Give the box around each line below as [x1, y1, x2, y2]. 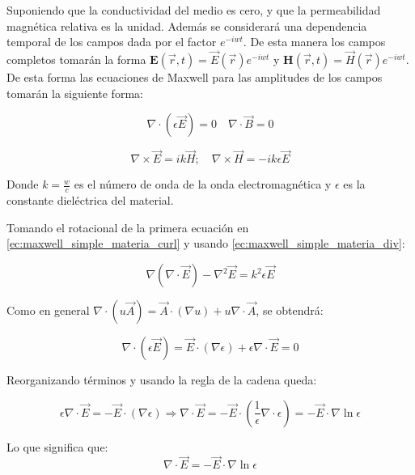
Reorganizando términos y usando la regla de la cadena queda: [6, 371, 317, 388]
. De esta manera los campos [243, 33, 386, 50]
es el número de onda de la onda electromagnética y [74, 176, 332, 193]
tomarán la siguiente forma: [6, 84, 143, 101]
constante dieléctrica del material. [6, 192, 174, 209]
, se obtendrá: [256, 302, 324, 319]
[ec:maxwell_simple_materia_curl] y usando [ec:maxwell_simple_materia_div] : [6, 235, 405, 252]
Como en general [6, 302, 90, 319]
